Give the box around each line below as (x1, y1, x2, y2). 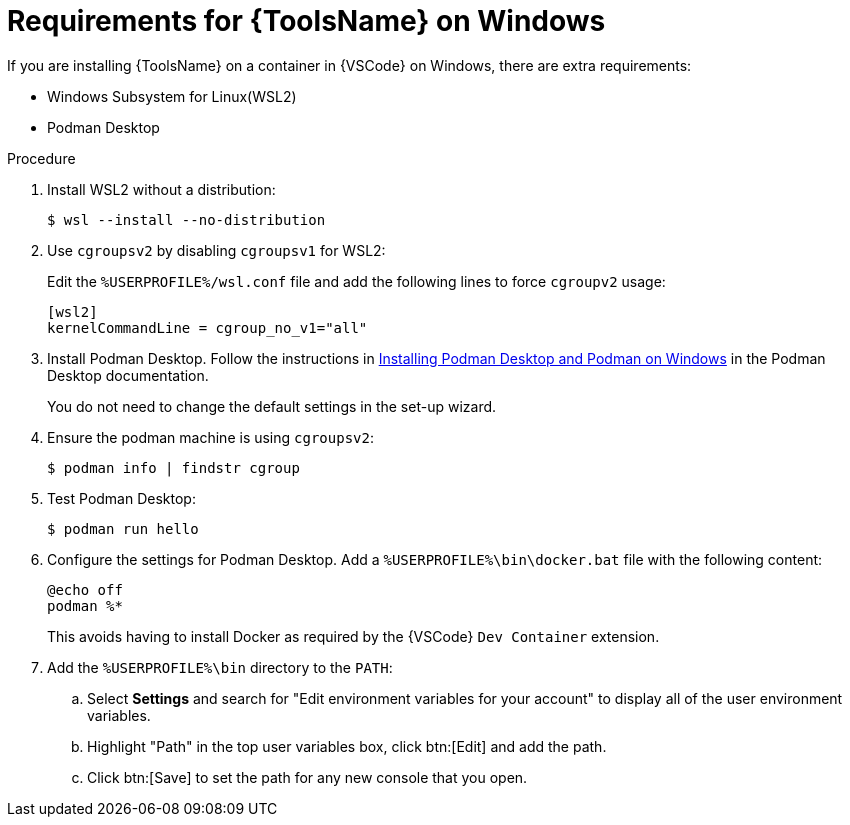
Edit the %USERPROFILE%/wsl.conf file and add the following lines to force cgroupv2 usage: (47, 272, 666, 290)
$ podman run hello (47, 520, 199, 537)
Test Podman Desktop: (47, 489, 196, 507)
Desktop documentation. (47, 366, 209, 384)
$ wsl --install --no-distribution (47, 211, 326, 228)
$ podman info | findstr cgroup (47, 459, 300, 476)
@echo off (47, 581, 123, 598)
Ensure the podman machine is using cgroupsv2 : (47, 428, 374, 446)
